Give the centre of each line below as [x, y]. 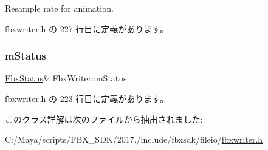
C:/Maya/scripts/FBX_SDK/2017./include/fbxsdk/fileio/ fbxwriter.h [134, 139]
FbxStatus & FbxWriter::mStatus [66, 78]
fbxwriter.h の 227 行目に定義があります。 [87, 28]
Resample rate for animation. [59, 8]
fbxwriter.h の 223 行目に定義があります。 [87, 98]
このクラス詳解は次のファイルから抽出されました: [104, 119]
